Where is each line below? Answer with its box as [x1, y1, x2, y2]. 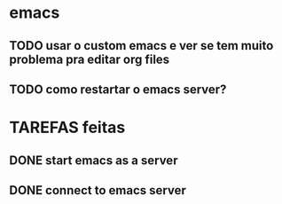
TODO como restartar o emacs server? [9, 82, 227, 97]
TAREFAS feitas [9, 118, 126, 137]
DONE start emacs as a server [9, 153, 178, 168]
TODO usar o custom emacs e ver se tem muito [9, 38, 274, 53]
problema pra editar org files [9, 51, 170, 67]
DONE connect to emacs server [9, 183, 186, 198]
